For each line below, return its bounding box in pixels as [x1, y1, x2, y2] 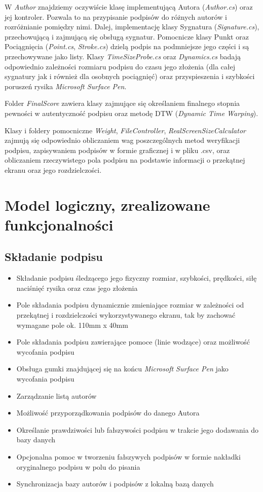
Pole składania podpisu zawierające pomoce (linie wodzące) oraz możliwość [16, 336, 250, 347]
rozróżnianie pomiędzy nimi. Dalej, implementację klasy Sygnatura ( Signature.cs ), [5, 21, 259, 32]
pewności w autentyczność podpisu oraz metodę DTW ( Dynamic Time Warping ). [5, 107, 258, 118]
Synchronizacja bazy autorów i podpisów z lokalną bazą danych [16, 478, 214, 489]
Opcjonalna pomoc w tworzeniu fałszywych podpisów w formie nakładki [16, 451, 241, 462]
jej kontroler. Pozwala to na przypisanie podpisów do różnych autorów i [5, 11, 227, 22]
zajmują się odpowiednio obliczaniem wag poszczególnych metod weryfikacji [5, 135, 240, 145]
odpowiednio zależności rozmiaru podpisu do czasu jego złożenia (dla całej [5, 61, 235, 71]
